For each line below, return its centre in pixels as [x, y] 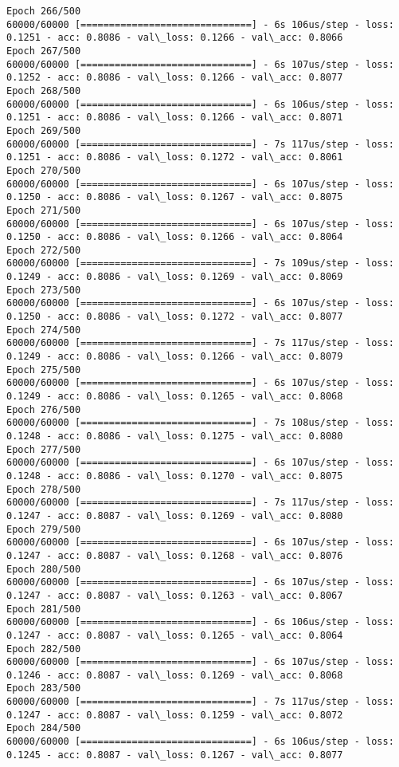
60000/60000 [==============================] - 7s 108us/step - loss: [200, 423]
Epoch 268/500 [44, 90]
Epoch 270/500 [44, 170]
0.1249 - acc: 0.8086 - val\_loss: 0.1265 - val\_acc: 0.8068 [175, 397]
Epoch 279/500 [44, 529]
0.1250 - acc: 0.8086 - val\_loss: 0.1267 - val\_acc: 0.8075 [175, 197]
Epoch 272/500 [44, 250]
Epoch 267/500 [44, 51]
